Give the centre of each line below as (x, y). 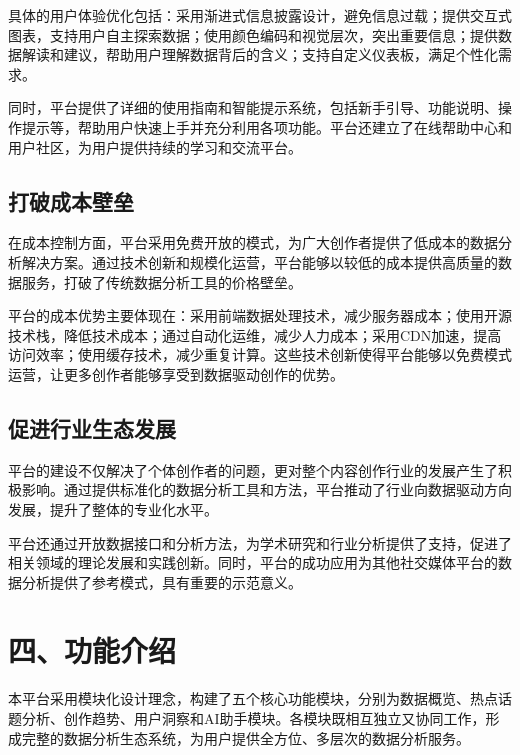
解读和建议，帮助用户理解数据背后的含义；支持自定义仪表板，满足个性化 (259, 54)
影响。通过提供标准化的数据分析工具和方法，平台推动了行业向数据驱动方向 (266, 489)
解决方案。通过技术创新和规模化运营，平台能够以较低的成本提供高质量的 (259, 261)
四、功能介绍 (92, 650)
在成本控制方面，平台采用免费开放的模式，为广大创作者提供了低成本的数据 (253, 242)
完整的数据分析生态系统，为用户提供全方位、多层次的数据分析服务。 (245, 737)
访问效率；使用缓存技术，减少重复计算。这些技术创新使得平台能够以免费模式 (260, 354)
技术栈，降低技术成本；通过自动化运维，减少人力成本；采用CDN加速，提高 (255, 334)
